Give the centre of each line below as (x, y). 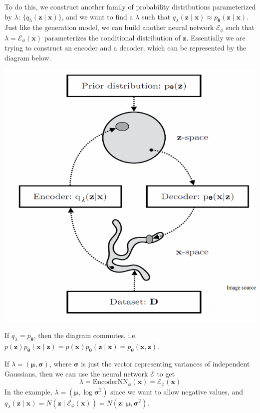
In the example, (28, 391)
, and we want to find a (97, 16)
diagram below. (28, 57)
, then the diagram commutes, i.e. (85, 335)
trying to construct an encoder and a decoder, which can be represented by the (126, 48)
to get (166, 373)
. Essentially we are (216, 37)
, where (60, 363)
